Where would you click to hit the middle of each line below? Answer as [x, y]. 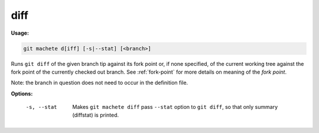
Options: [22, 94]
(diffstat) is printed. [96, 115]
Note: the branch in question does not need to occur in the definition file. [100, 83]
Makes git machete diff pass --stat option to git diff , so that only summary [175, 107]
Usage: [20, 33]
